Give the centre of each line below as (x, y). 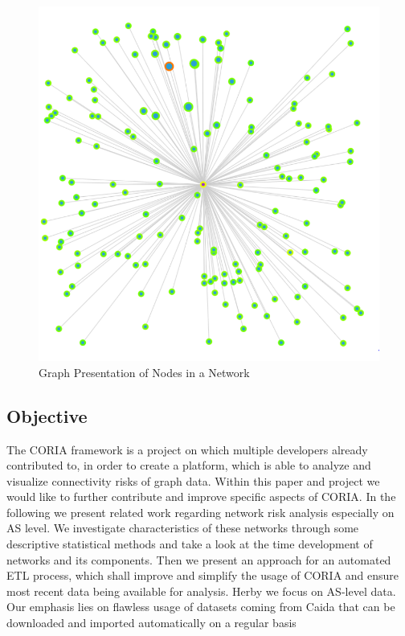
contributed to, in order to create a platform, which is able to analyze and (189, 465)
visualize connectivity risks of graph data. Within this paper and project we (193, 480)
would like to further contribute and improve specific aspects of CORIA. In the (201, 496)
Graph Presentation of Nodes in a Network (144, 372)
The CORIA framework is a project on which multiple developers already (187, 449)
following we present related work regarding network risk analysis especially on (200, 512)
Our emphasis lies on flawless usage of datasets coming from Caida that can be (201, 607)
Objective (47, 415)
